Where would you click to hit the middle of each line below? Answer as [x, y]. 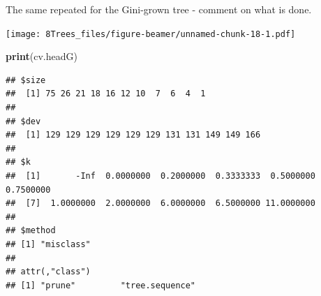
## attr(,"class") [48, 272]
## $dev [23, 121]
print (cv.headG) [42, 56]
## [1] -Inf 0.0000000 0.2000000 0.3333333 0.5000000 [160, 176]
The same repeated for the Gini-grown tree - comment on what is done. [159, 9]
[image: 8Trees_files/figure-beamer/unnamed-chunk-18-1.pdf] [151, 34]
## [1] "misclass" [48, 244]
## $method [31, 231]
